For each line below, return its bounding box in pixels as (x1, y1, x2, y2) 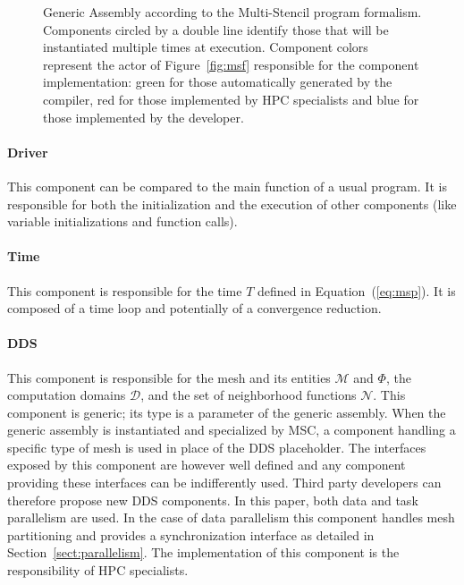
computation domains (7, 386, 126, 404)
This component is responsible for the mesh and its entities (7, 368, 331, 386)
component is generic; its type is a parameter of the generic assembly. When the (7, 403, 446, 421)
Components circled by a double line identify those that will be (43, 20, 389, 38)
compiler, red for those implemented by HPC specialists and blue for (43, 89, 419, 108)
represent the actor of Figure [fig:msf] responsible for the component (43, 55, 419, 73)
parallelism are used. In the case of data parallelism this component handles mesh (7, 508, 455, 527)
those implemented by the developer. (43, 107, 244, 126)
